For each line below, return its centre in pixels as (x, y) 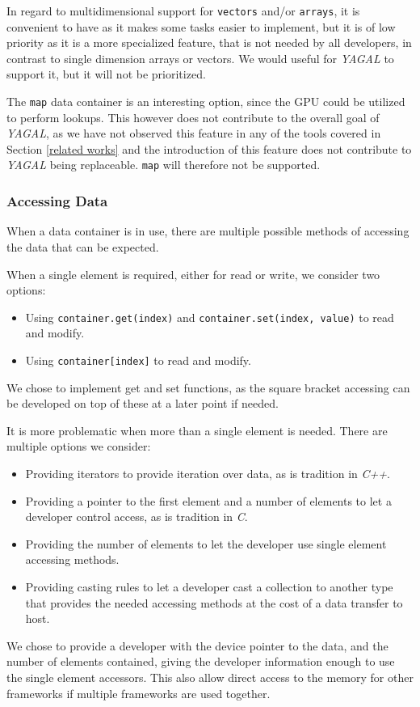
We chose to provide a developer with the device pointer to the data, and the (197, 645)
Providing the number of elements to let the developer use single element (206, 543)
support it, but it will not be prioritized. (106, 74)
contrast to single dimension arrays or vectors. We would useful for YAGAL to (200, 58)
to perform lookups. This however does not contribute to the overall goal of (193, 117)
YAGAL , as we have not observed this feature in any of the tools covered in (194, 133)
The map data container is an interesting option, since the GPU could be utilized (206, 102)
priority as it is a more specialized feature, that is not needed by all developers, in (209, 42)
